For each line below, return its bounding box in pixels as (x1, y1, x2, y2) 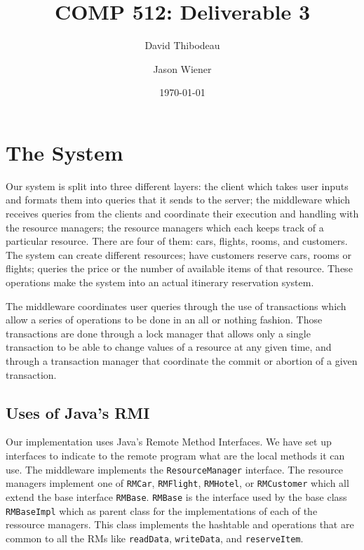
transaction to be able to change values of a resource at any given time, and (6, 340, 332, 354)
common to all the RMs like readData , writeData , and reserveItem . (6, 530, 304, 545)
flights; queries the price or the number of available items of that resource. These (6, 261, 353, 276)
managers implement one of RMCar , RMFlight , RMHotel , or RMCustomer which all (6, 476, 349, 490)
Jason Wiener (153, 61, 212, 76)
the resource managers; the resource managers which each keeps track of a (6, 220, 324, 234)
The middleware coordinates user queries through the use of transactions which (6, 298, 346, 313)
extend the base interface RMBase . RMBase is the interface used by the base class (6, 489, 347, 504)
